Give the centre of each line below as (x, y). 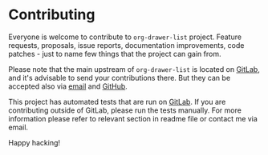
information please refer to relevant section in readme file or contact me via (133, 118)
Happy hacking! (35, 142)
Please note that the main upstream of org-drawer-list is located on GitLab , (134, 69)
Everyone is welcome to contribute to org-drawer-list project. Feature (125, 37)
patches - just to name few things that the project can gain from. (115, 54)
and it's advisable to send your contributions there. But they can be (120, 77)
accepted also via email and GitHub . (68, 86)
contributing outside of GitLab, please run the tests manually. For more (125, 110)
